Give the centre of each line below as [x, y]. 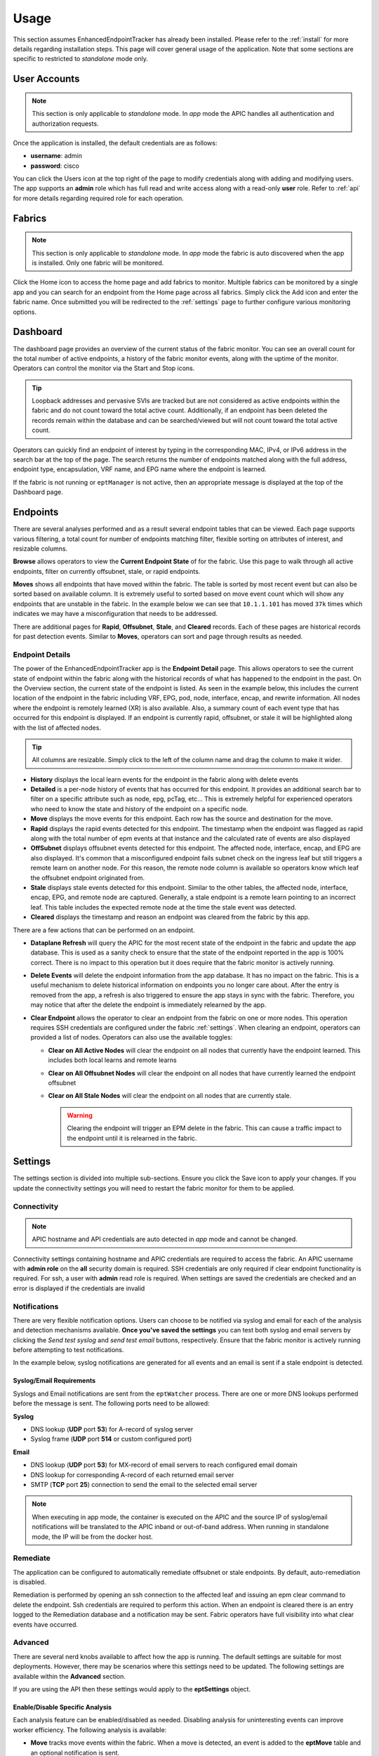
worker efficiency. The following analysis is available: [90, 1730]
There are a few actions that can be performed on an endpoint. [104, 930]
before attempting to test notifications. [68, 1350]
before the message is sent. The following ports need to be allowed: [111, 1403]
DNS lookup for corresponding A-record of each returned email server [132, 1474]
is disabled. [29, 1582]
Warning [80, 1115]
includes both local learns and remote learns [112, 1060]
